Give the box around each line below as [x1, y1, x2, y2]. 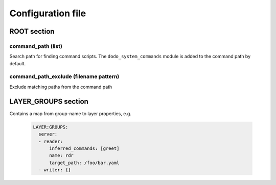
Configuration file [9, 8, 86, 19]
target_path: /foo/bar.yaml [49, 160, 120, 166]
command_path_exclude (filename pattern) [9, 73, 120, 80]
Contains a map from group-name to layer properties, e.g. [9, 110, 131, 117]
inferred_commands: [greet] [49, 145, 120, 151]
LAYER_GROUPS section [9, 97, 89, 105]
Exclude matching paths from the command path [9, 84, 112, 90]
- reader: [38, 138, 63, 144]
